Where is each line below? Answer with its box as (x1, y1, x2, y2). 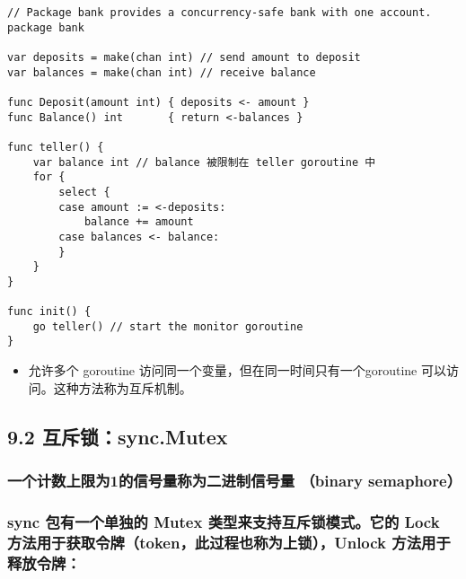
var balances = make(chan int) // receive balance (7, 66, 316, 79)
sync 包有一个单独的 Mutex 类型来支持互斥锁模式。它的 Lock (7, 510, 440, 532)
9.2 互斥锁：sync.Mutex (7, 422, 228, 450)
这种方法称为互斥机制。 (53, 378, 192, 397)
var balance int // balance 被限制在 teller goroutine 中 (32, 155, 376, 169)
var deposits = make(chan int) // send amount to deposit (7, 50, 361, 64)
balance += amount (84, 215, 194, 229)
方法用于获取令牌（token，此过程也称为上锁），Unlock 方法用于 (7, 531, 451, 553)
